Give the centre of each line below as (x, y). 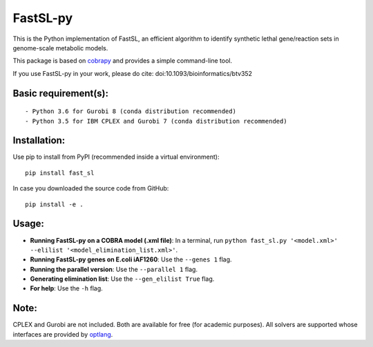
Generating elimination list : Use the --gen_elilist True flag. (122, 279)
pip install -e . (54, 204)
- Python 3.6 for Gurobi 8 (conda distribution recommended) (131, 111)
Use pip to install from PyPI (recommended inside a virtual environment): (116, 157)
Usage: (29, 224)
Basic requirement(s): (61, 93)
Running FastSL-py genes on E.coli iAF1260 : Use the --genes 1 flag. (131, 259)
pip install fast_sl (60, 173)
